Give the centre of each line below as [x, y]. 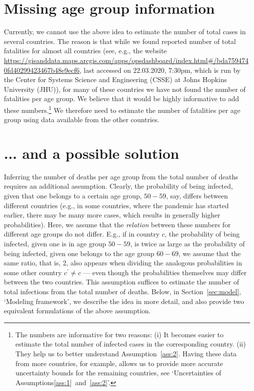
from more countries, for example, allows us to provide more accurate [119, 363]
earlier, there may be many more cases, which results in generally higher [112, 215]
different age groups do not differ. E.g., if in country [82, 234]
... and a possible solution [92, 153]
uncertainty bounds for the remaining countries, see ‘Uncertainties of [118, 373]
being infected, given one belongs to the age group [79, 253]
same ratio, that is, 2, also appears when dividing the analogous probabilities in [123, 263]
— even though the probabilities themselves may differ [165, 272]
